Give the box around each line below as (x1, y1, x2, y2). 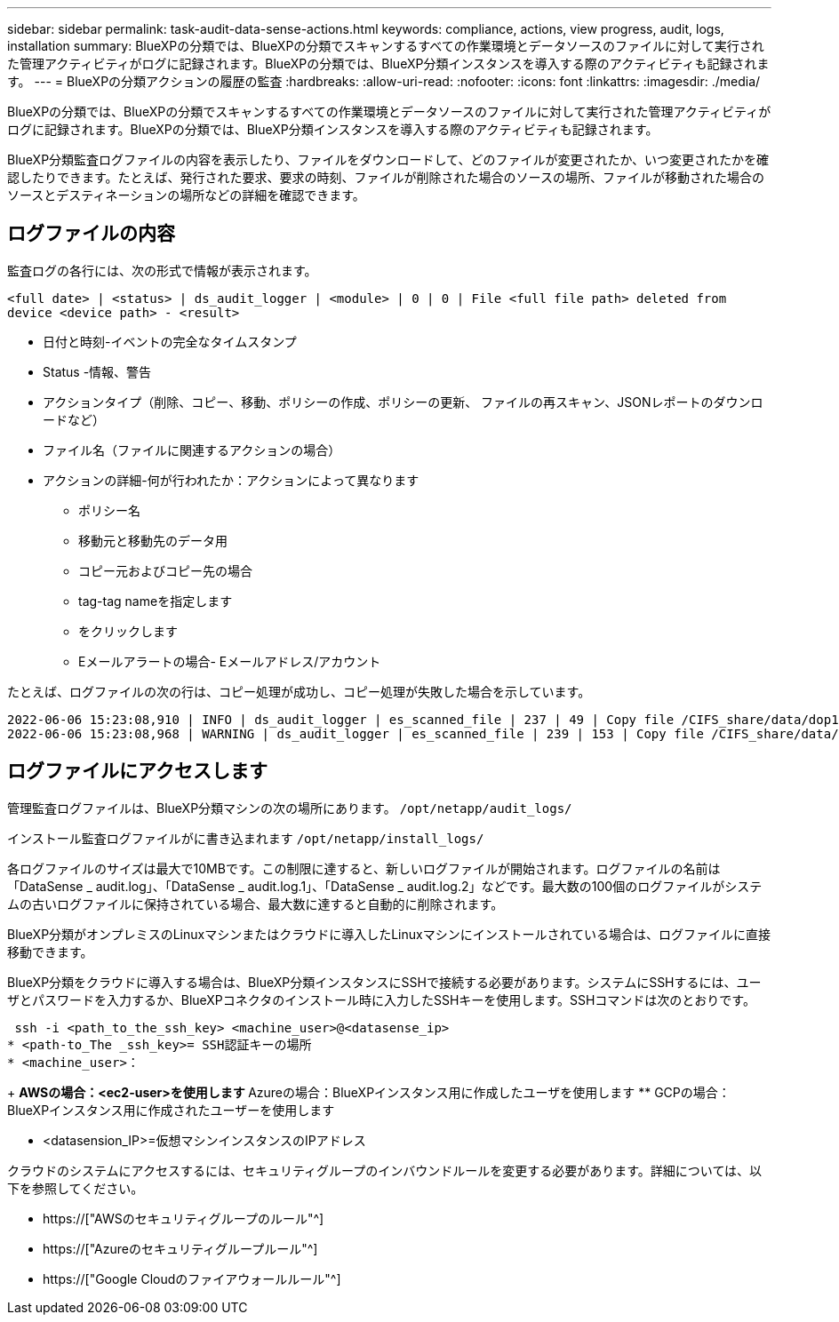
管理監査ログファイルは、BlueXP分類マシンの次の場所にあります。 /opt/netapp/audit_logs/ (7, 800, 572, 816)
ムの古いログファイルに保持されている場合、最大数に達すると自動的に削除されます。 (7, 896, 504, 912)
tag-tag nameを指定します (78, 593, 233, 609)
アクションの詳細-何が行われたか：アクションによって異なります (43, 472, 419, 488)
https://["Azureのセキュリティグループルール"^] (43, 1240, 318, 1256)
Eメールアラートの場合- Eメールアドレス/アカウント (78, 653, 381, 669)
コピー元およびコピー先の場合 (78, 562, 252, 578)
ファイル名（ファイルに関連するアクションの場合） (43, 442, 341, 458)
